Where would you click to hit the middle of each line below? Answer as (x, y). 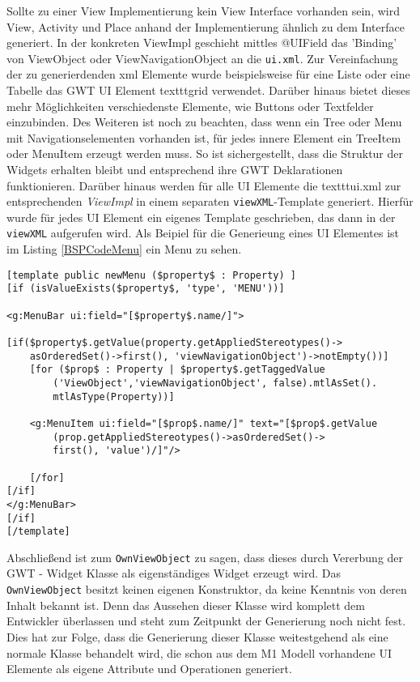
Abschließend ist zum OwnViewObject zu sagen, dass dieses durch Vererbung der (205, 557)
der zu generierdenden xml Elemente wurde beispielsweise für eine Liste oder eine (208, 74)
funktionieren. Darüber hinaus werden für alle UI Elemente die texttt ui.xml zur (204, 185)
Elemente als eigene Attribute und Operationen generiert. (149, 669)
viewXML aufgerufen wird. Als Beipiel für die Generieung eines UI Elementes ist (203, 233)
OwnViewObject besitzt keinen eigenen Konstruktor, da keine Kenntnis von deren (207, 589)
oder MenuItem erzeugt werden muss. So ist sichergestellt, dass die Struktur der (205, 153)
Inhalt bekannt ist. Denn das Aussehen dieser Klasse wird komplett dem (186, 605)
